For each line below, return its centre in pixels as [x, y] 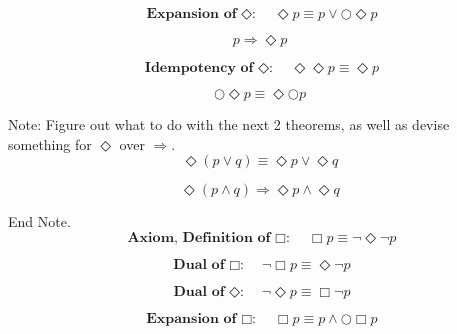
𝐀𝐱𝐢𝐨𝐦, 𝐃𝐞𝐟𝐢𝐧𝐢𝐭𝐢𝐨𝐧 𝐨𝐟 [199, 237]
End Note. [39, 221]
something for [50, 143]
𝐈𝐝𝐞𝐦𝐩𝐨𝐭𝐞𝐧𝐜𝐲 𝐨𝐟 [199, 68]
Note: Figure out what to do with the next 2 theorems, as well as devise [229, 124]
